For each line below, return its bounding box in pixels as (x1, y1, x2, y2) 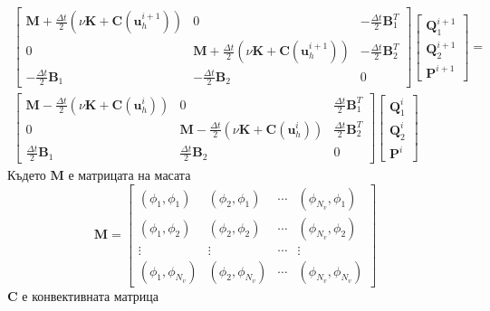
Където (7, 165, 46, 184)
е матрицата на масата (68, 165, 191, 184)
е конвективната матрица (22, 286, 159, 305)
